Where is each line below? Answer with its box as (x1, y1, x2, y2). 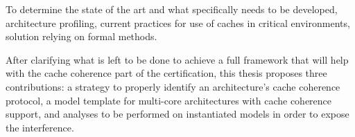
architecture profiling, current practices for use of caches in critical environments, (6, 15, 350, 30)
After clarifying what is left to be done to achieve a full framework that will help (6, 52, 349, 66)
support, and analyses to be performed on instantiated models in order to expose (6, 107, 349, 121)
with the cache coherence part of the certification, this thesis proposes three (6, 66, 327, 80)
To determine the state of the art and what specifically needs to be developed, (6, 2, 338, 16)
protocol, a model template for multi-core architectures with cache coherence (6, 93, 332, 107)
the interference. (6, 120, 74, 134)
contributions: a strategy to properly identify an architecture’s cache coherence (6, 79, 340, 93)
